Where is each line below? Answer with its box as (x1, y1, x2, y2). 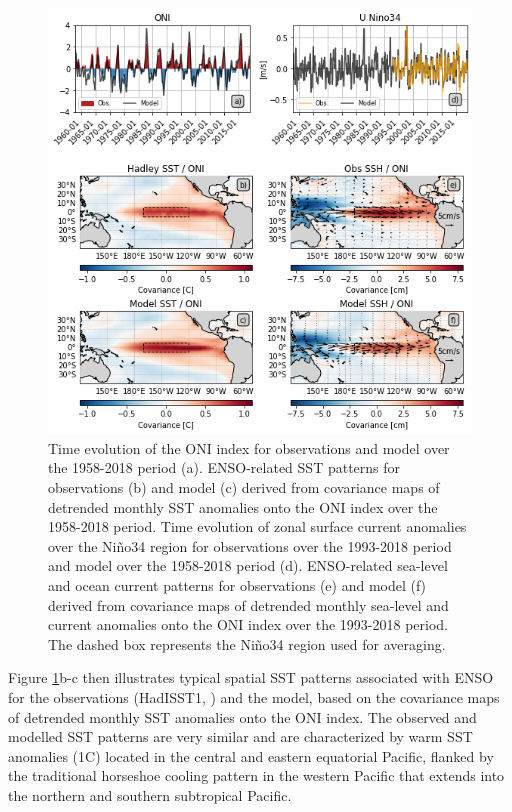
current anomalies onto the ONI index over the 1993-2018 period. (48, 614, 449, 635)
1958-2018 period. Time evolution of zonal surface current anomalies (48, 516, 467, 537)
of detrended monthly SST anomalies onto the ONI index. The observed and (8, 706, 477, 727)
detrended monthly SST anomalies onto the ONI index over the (48, 496, 438, 517)
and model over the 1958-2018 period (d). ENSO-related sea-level (48, 555, 448, 576)
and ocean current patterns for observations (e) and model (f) (48, 575, 427, 596)
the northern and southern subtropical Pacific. (8, 784, 292, 805)
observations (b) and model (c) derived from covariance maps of (48, 477, 440, 498)
